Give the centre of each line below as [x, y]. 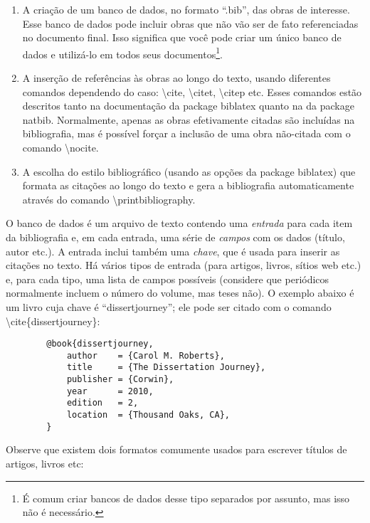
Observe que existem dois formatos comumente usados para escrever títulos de [176, 449]
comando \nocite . [60, 147]
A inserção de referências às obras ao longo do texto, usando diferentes [176, 78]
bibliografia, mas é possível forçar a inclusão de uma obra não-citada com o [186, 133]
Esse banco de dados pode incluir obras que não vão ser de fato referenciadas [190, 23]
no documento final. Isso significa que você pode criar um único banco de [182, 37]
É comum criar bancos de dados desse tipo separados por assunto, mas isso [186, 498]
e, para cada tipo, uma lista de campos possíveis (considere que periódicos [168, 279]
